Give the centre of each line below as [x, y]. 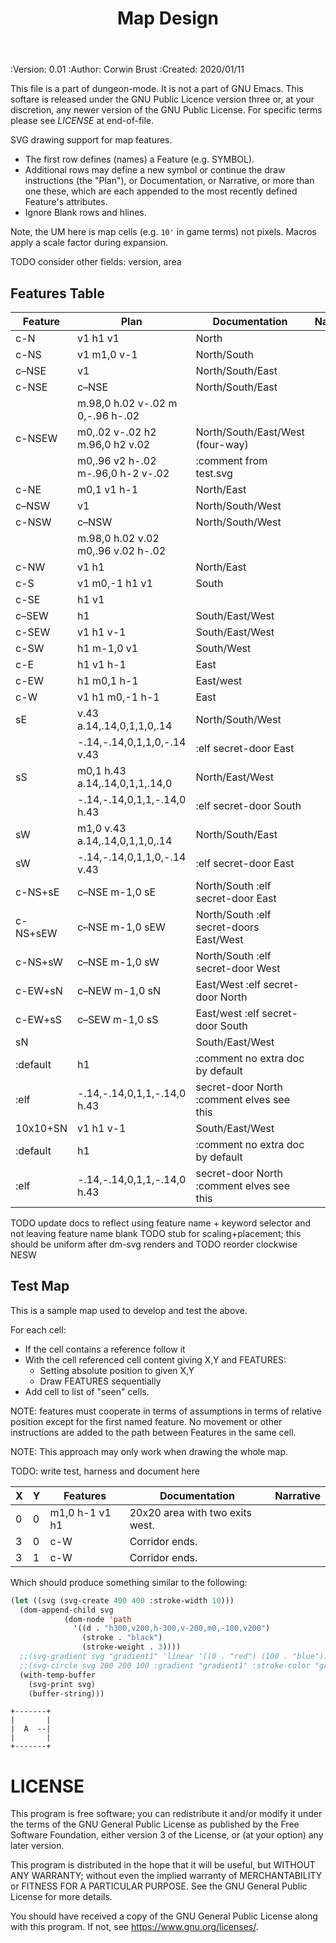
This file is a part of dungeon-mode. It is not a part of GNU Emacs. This [157, 89]
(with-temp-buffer [58, 1675]
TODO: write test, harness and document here [105, 1471]
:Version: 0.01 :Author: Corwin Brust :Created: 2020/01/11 [127, 69]
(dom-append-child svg [66, 1610]
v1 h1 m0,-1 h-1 [118, 697]
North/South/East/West [250, 432]
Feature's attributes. [66, 202]
